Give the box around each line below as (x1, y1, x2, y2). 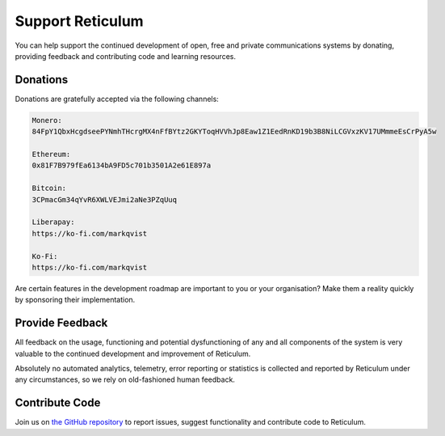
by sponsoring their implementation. (15, 295, 136, 305)
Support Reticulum (15, 12, 145, 30)
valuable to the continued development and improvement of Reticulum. (15, 349, 251, 358)
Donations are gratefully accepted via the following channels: (15, 94, 220, 104)
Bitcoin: (31, 184, 67, 193)
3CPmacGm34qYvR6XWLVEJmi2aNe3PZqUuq (31, 195, 178, 204)
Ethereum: (31, 150, 71, 159)
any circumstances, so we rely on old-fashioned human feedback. (15, 375, 236, 384)
